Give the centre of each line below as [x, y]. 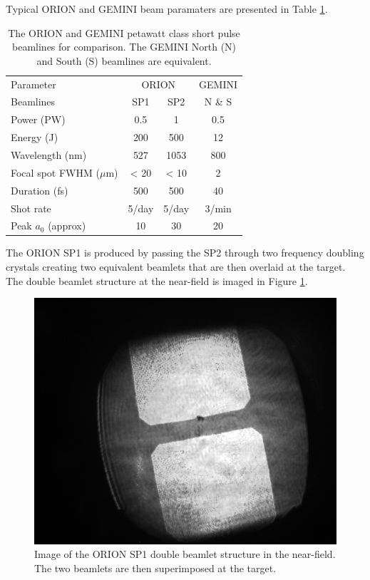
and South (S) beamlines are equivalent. [124, 60]
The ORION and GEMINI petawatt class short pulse [124, 32]
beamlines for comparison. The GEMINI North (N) [124, 47]
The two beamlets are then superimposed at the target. [155, 568]
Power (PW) [38, 119]
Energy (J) [35, 137]
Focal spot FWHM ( [55, 172]
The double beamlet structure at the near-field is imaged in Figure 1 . [157, 280]
